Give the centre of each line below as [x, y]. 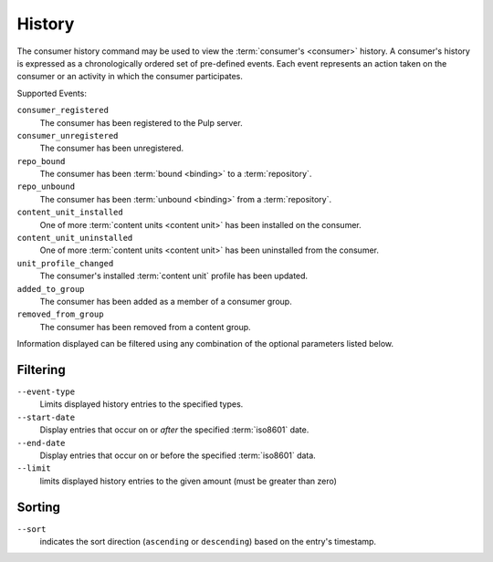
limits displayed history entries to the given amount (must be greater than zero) [189, 481]
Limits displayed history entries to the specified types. [142, 404]
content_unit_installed [70, 213]
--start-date [46, 417]
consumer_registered [63, 110]
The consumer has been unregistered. [112, 148]
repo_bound [41, 161]
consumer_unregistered [68, 135]
